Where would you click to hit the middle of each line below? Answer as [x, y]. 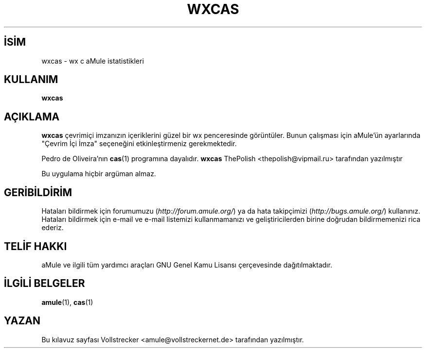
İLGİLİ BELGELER [44, 284]
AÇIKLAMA [32, 117]
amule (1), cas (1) [67, 302]
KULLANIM [31, 80]
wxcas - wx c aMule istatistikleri [93, 61]
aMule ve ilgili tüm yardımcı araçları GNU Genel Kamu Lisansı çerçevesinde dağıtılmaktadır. [187, 265]
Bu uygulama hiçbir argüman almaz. [99, 174]
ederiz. [53, 228]
